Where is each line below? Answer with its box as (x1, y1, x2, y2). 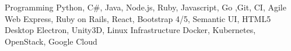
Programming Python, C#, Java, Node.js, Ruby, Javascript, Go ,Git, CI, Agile (5, 1, 286, 13)
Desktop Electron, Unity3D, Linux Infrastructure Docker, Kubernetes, (5, 24, 256, 36)
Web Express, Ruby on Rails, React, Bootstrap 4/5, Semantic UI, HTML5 (5, 12, 271, 24)
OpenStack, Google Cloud (5, 35, 97, 47)
